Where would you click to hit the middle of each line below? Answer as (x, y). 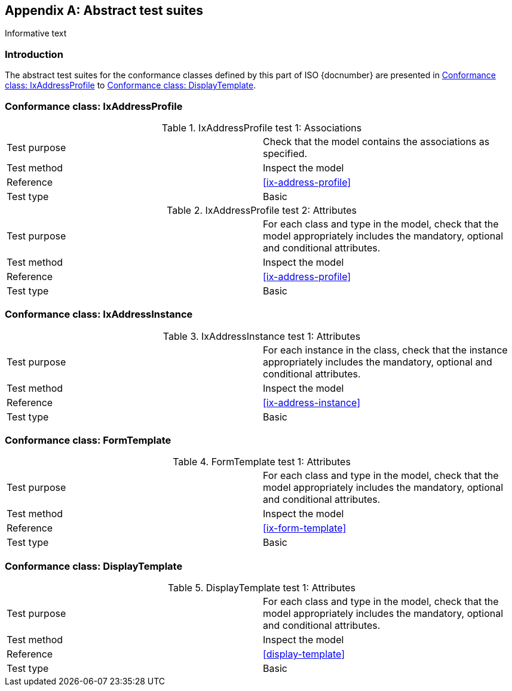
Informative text (36, 33)
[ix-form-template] (305, 528)
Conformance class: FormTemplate (88, 440)
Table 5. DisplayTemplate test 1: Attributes (262, 588)
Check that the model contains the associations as (376, 141)
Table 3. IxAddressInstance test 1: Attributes (262, 336)
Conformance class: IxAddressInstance (99, 314)
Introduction (34, 54)
